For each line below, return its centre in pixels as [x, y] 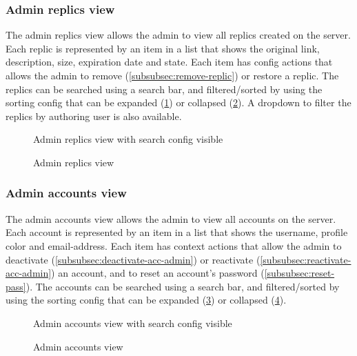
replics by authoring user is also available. [94, 116]
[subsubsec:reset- [299, 273]
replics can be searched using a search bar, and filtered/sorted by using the [164, 89]
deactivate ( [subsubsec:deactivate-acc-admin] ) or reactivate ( [133, 259]
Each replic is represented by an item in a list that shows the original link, [163, 48]
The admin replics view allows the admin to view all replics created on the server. [178, 35]
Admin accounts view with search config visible [133, 323]
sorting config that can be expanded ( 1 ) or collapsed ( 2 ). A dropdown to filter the [178, 102]
